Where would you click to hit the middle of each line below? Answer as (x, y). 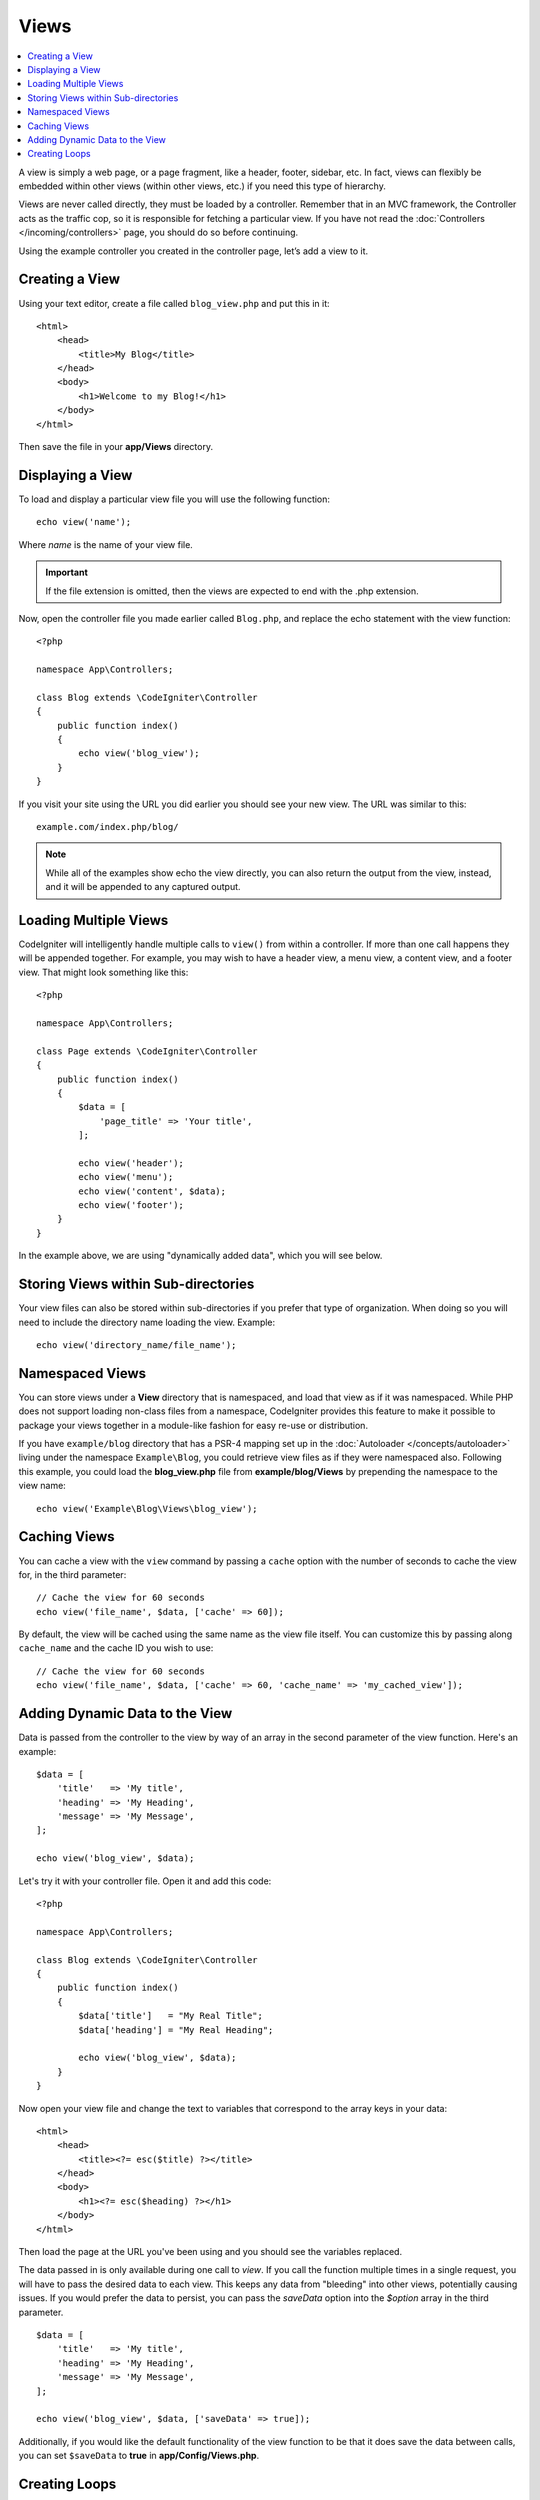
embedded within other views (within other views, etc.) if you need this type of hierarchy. (202, 186)
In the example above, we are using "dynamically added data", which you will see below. (200, 1256)
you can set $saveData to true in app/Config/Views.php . (139, 2456)
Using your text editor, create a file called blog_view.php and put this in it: (174, 303)
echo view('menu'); (126, 1177)
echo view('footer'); (131, 1205)
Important (67, 572)
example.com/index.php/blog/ (107, 826)
